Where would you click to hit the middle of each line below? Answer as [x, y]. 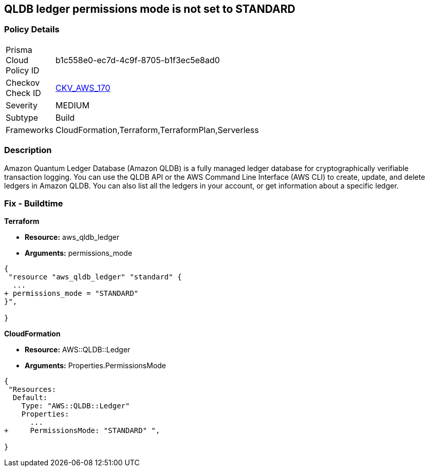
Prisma [19, 50]
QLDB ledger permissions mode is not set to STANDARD [150, 9]
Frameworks [30, 130]
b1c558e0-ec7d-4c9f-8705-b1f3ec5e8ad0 [137, 60]
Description [28, 150]
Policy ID [23, 70]
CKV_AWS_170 [83, 88]
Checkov [23, 82]
